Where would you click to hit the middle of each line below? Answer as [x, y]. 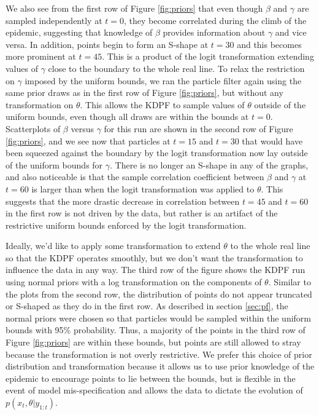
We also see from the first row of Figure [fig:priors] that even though [134, 8]
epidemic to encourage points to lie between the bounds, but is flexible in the [151, 378]
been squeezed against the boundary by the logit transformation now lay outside [157, 153]
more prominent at [41, 56]
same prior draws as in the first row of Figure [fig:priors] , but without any [144, 93]
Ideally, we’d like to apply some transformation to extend [113, 246]
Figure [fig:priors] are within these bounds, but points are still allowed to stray [153, 342]
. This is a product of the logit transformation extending [208, 56]
